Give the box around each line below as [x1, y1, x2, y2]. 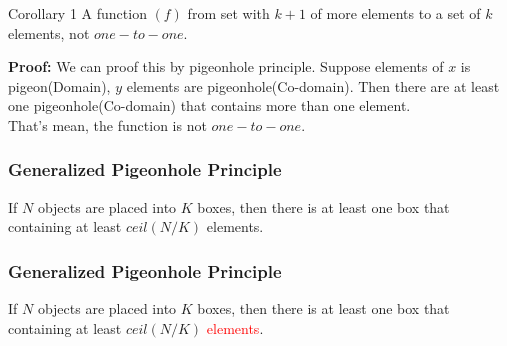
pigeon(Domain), [8, 75, 111, 96]
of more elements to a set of [310, 3, 481, 23]
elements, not [8, 22, 90, 43]
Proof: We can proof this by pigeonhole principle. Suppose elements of [8, 56, 444, 77]
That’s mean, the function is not [8, 114, 207, 135]
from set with [187, 3, 270, 23]
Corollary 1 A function [8, 3, 147, 23]
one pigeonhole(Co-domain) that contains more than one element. [8, 95, 411, 116]
